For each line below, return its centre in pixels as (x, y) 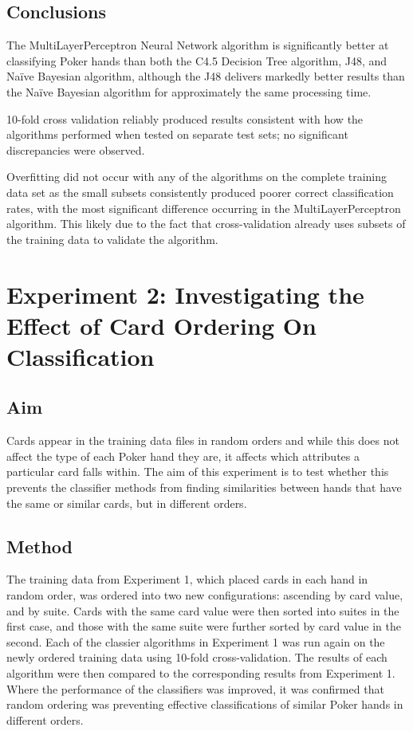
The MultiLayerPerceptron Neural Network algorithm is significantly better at (198, 45)
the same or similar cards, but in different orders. (127, 503)
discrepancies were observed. (76, 149)
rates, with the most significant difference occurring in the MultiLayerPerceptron (204, 208)
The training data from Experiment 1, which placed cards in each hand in (187, 579)
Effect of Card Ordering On (161, 325)
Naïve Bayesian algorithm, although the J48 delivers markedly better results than (206, 76)
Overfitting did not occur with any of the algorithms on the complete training (197, 177)
